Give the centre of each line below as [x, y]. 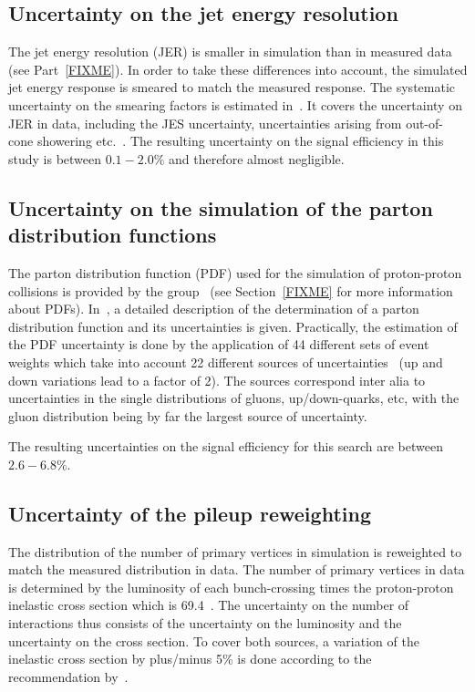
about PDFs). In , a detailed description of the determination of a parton [214, 309]
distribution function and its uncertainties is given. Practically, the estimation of [233, 326]
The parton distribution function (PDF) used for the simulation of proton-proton [235, 272]
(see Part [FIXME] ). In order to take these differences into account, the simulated [238, 69]
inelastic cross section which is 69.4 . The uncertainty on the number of [209, 605]
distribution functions [113, 235]
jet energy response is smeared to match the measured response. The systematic [232, 87]
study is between [55, 158]
